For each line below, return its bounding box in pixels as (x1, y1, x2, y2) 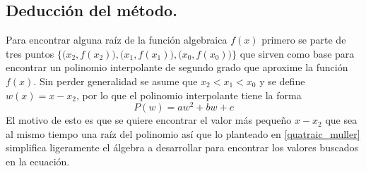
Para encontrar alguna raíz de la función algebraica (6, 32, 228, 47)
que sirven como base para (240, 46, 355, 61)
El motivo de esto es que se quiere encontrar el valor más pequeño (6, 113, 292, 127)
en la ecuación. (6, 154, 70, 169)
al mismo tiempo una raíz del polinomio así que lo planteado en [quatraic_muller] (6, 126, 360, 141)
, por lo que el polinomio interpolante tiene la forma (76, 87, 302, 102)
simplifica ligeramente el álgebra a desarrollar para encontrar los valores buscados (6, 140, 358, 155)
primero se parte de (261, 32, 346, 47)
